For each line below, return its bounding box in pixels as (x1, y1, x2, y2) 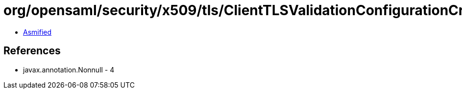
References (3, 45, 61, 57)
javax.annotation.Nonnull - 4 (23, 65, 115, 74)
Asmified (23, 27, 52, 36)
